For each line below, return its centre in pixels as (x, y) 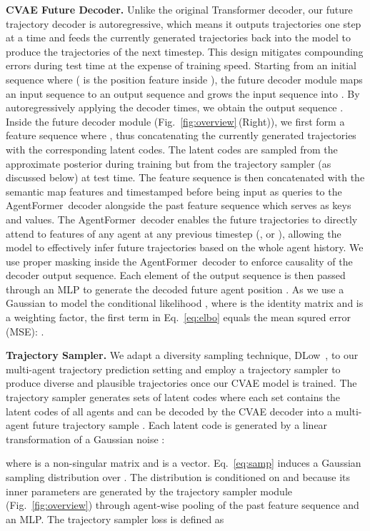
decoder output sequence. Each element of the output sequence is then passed (176, 275)
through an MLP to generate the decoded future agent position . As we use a (175, 289)
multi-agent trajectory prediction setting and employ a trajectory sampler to (173, 369)
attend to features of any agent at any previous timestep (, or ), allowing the (174, 233)
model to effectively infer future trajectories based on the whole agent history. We (185, 247)
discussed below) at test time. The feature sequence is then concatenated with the (185, 177)
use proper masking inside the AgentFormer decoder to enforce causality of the (179, 261)
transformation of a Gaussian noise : (85, 439)
